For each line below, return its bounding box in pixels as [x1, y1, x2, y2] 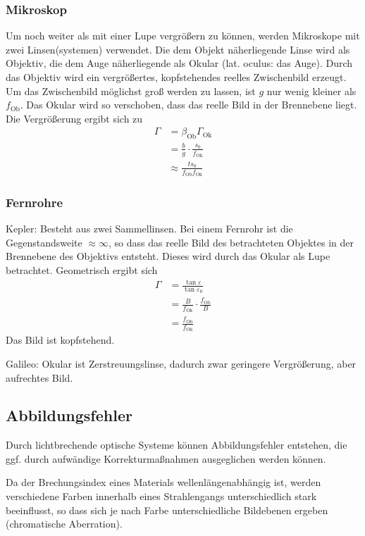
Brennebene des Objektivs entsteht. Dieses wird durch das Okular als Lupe [6, 249, 330, 263]
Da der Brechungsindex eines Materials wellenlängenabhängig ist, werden [6, 475, 321, 490]
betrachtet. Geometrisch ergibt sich [6, 262, 158, 277]
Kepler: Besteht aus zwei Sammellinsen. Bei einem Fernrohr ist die [6, 221, 293, 236]
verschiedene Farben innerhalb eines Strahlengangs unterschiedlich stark [6, 489, 317, 504]
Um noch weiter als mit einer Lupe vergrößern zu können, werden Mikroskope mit [6, 28, 360, 43]
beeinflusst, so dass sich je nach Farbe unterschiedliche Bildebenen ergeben [6, 502, 328, 517]
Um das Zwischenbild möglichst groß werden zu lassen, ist [6, 83, 256, 98]
